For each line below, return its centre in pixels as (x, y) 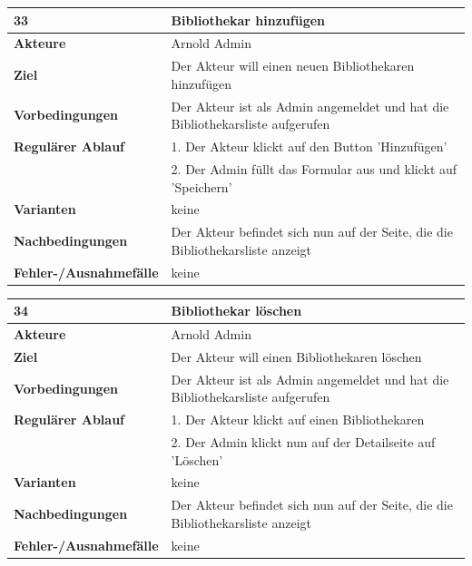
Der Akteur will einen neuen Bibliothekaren (293, 66)
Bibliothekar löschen (236, 311)
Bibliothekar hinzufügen (248, 20)
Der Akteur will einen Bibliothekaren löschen (296, 356)
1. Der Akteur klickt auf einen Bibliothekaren (298, 420)
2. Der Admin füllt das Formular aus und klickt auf (314, 168)
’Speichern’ (202, 186)
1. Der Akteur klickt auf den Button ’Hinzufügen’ (309, 146)
